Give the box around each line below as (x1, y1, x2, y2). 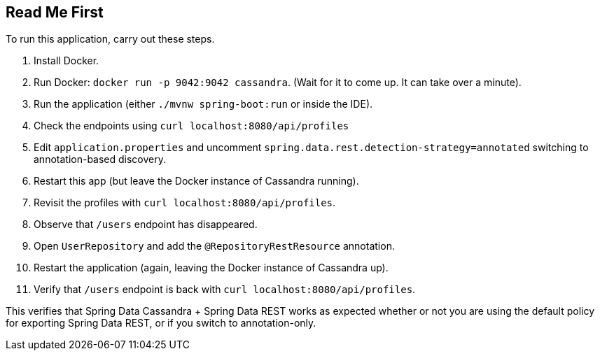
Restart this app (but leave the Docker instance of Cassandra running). (34, 175, 359, 187)
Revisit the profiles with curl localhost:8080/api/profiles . (34, 197, 336, 209)
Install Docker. (34, 55, 99, 67)
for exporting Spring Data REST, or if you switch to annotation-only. (6, 317, 316, 329)
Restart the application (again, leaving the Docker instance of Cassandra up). (34, 262, 389, 274)
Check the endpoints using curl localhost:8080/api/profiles (34, 120, 349, 132)
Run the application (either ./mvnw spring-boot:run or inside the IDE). (34, 98, 373, 111)
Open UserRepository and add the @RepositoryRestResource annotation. (34, 240, 395, 252)
